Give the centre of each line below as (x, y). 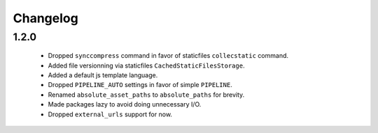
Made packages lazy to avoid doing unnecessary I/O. (125, 104)
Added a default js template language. (103, 75)
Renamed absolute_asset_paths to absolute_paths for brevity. (146, 95)
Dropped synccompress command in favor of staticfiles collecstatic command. (168, 56)
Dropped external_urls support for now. (110, 114)
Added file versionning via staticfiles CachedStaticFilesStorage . (146, 65)
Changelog (45, 18)
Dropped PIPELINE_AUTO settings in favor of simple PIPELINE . (140, 85)
